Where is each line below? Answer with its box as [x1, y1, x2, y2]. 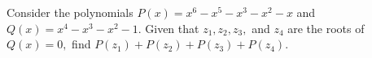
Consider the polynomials [7, 4, 133, 20]
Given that [145, 19, 199, 36]
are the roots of [287, 19, 365, 36]
